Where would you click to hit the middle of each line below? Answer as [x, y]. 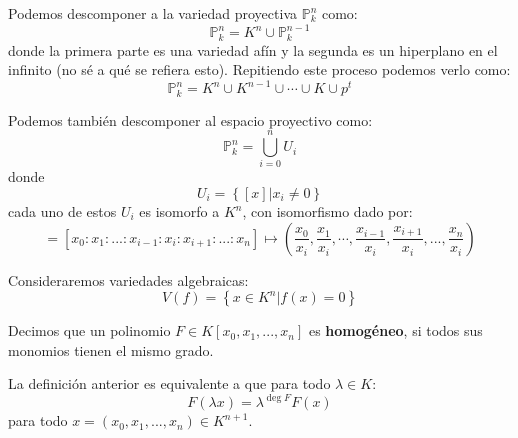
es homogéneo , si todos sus [395, 330]
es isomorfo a [179, 211]
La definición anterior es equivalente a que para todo [169, 383]
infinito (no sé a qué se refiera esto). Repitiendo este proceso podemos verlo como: [259, 69]
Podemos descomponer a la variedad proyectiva [153, 13]
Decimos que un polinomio [89, 330]
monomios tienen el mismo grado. [111, 349]
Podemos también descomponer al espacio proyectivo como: [190, 119]
